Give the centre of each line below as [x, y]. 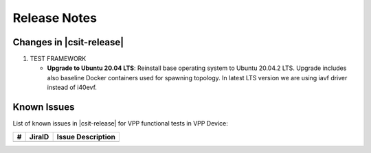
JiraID [39, 137]
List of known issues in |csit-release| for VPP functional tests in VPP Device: [120, 123]
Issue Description [86, 137]
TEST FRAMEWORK [58, 59]
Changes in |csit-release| [68, 42]
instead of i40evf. [72, 87]
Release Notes [55, 18]
